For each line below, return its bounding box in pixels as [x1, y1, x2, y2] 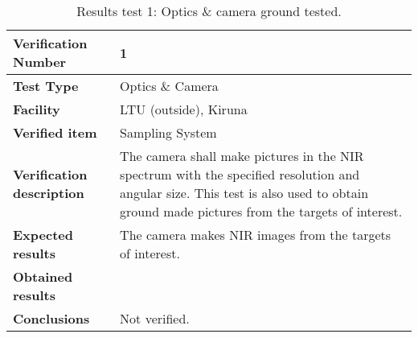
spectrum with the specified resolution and [120, 165, 360, 183]
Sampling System [120, 123, 217, 142]
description [13, 183, 84, 202]
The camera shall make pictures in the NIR [120, 146, 364, 165]
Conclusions [13, 309, 90, 328]
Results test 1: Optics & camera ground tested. [76, 2, 342, 20]
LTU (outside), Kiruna [120, 100, 248, 118]
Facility [13, 100, 60, 118]
